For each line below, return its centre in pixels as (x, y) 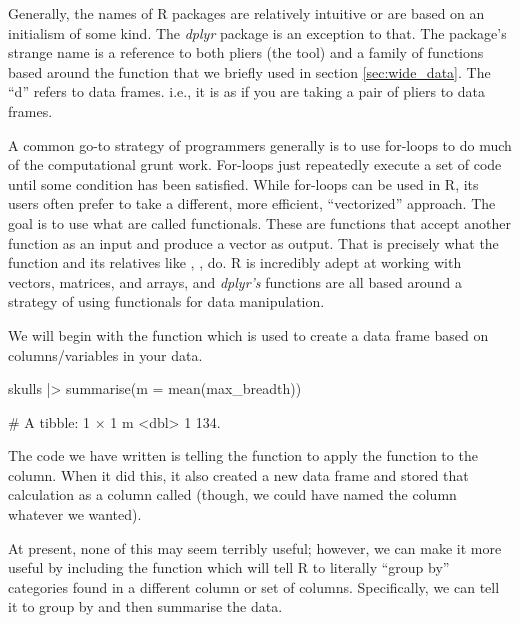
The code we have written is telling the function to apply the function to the (243, 455)
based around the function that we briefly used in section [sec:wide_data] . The (249, 71)
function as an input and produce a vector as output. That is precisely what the (253, 242)
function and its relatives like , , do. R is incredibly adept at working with (235, 262)
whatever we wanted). (75, 514)
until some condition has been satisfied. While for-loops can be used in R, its (243, 183)
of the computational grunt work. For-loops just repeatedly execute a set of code (255, 164)
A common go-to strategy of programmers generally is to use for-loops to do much (260, 144)
